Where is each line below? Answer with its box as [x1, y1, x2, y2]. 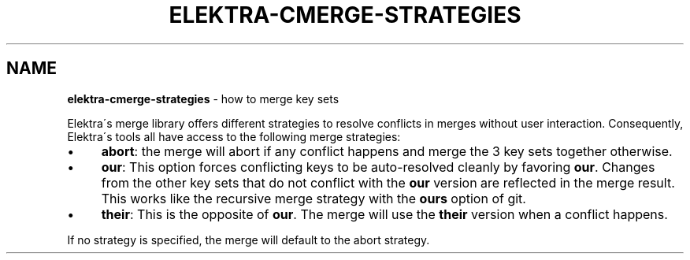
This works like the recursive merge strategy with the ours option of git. [101, 190, 526, 206]
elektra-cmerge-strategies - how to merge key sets [67, 91, 339, 106]
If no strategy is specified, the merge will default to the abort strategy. [67, 232, 430, 247]
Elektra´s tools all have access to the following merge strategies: [67, 129, 401, 143]
